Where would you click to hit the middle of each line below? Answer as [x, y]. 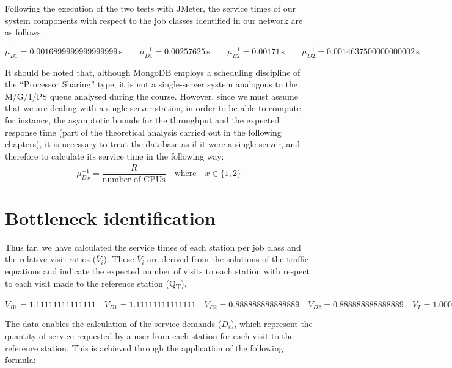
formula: [20, 360]
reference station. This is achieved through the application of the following [144, 348]
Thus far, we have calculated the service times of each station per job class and [153, 247]
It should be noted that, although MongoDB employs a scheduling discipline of [153, 72]
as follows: [24, 32]
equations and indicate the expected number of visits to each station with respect [157, 271]
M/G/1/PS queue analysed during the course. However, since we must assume [151, 96]
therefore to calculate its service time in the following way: [115, 156]
